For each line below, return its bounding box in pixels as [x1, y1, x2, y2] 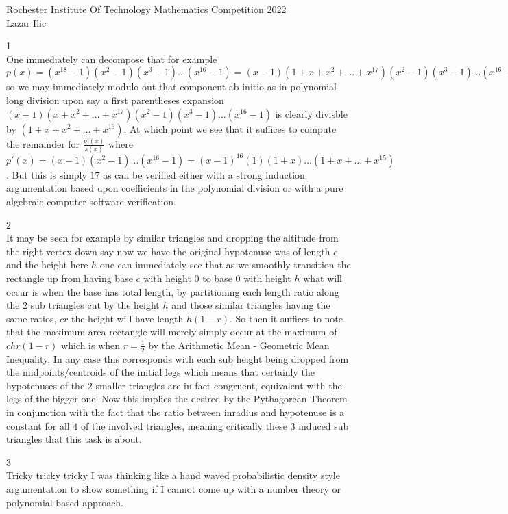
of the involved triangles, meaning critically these [81, 418, 287, 433]
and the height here [6, 257, 88, 272]
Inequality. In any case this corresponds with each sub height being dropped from [6, 351, 349, 365]
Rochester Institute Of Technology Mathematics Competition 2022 [6, 2, 287, 16]
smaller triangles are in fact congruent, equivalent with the [95, 378, 342, 392]
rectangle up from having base [6, 270, 133, 285]
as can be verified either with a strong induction [103, 167, 305, 181]
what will [303, 270, 342, 285]
